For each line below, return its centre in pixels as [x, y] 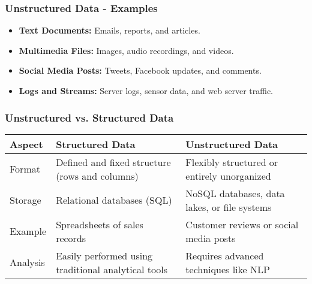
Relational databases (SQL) [114, 200]
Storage [25, 200]
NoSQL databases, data [235, 193]
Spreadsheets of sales [100, 224]
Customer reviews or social [242, 224]
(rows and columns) [97, 176]
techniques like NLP [228, 269]
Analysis [27, 262]
